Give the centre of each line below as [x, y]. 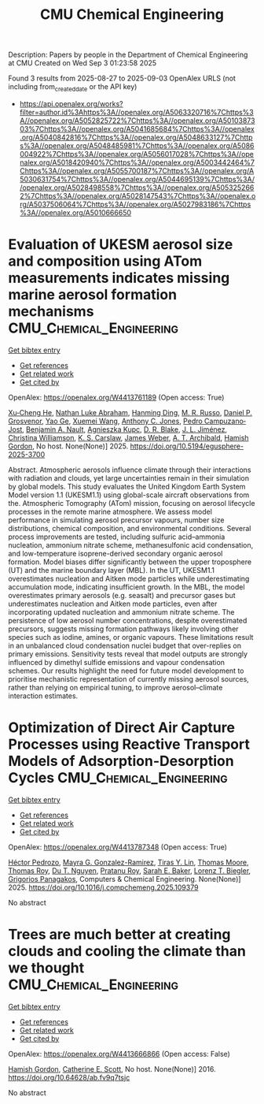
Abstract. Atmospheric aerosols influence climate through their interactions [130, 470]
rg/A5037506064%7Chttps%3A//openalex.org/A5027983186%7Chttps [135, 204]
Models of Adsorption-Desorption [121, 761]
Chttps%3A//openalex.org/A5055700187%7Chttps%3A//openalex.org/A [137, 170]
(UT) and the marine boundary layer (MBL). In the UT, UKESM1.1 [111, 570]
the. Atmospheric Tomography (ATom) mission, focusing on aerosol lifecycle [132, 503]
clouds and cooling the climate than [127, 952]
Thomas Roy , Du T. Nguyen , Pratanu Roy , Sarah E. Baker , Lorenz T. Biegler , [130, 870]
